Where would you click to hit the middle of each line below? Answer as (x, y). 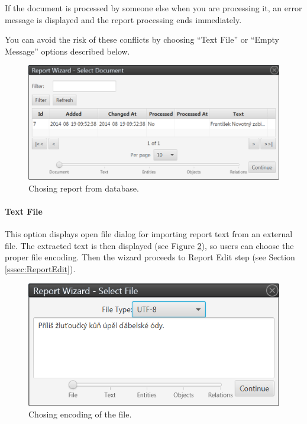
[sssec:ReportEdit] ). (40, 268)
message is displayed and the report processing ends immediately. (123, 19)
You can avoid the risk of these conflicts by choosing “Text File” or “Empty (142, 39)
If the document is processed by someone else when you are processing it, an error (153, 8)
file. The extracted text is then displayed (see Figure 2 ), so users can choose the (149, 245)
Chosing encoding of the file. (80, 414)
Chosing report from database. (84, 188)
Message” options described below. (67, 51)
